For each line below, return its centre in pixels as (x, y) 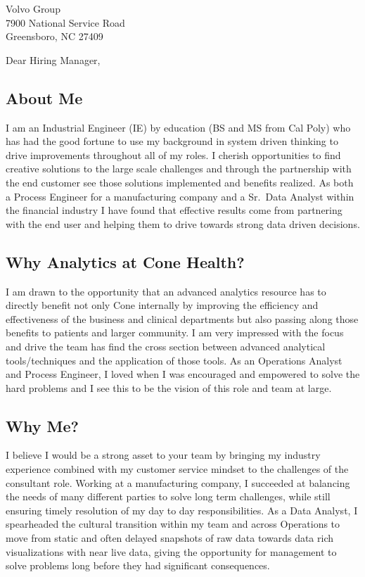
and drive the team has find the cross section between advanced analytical (166, 346)
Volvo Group (33, 8)
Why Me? (42, 425)
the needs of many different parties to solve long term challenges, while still (168, 496)
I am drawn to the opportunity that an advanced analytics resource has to (166, 291)
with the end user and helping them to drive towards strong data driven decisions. (183, 223)
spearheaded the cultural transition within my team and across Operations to (173, 524)
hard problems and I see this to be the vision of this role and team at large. (169, 387)
